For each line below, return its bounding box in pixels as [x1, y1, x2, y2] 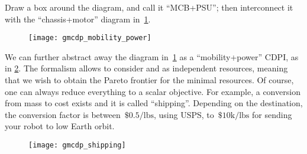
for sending [252, 108, 292, 120]
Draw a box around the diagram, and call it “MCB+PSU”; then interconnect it [5, 1, 293, 13]
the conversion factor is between [5, 108, 121, 120]
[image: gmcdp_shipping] [28, 141, 126, 149]
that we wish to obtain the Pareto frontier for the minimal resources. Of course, [5, 74, 294, 86]
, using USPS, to [153, 108, 214, 120]
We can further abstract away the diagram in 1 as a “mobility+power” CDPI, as [5, 50, 299, 63]
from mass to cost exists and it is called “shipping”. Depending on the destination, [5, 97, 303, 109]
